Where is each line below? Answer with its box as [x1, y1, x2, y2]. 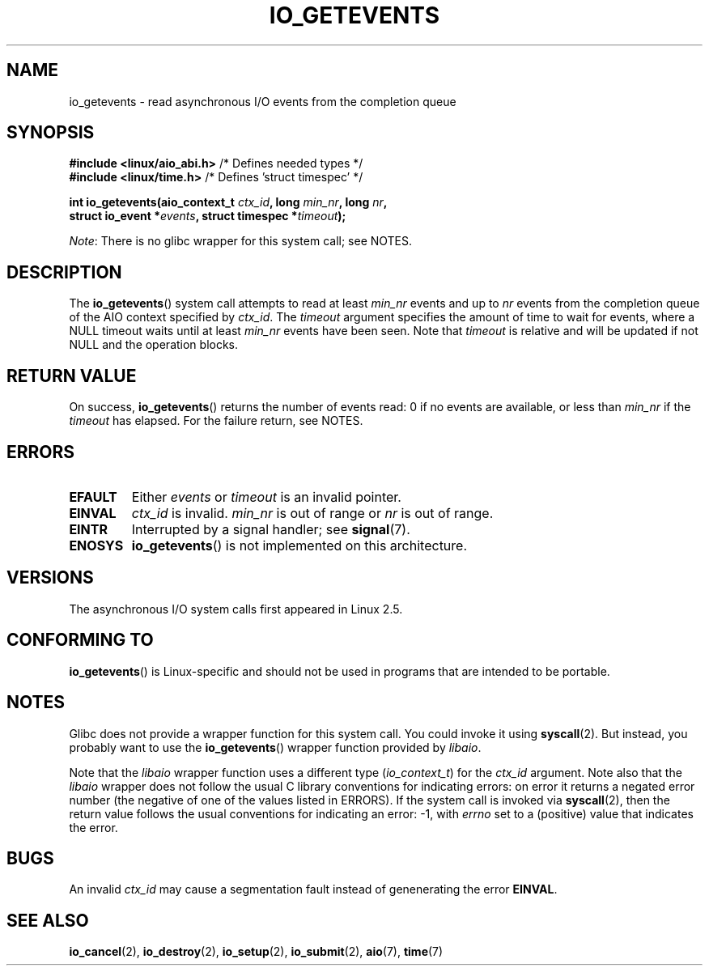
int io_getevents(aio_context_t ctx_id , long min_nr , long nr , [69, 195, 388, 210]
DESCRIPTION [6, 261, 122, 282]
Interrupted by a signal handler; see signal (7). [131, 520, 410, 537]
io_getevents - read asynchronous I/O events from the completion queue [69, 94, 456, 108]
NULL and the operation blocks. [69, 337, 239, 352]
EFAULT [69, 488, 117, 505]
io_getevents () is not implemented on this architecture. [131, 537, 468, 554]
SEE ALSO [6, 910, 89, 931]
